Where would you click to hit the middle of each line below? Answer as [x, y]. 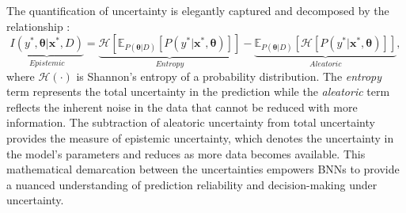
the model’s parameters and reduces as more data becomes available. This [186, 153]
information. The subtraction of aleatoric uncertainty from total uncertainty [191, 122]
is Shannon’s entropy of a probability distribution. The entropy [229, 76]
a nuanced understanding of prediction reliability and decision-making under [192, 184]
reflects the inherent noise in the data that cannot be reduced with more [182, 106]
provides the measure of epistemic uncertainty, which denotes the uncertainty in [200, 138]
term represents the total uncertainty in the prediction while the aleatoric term [198, 91]
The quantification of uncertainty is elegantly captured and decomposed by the [198, 10]
